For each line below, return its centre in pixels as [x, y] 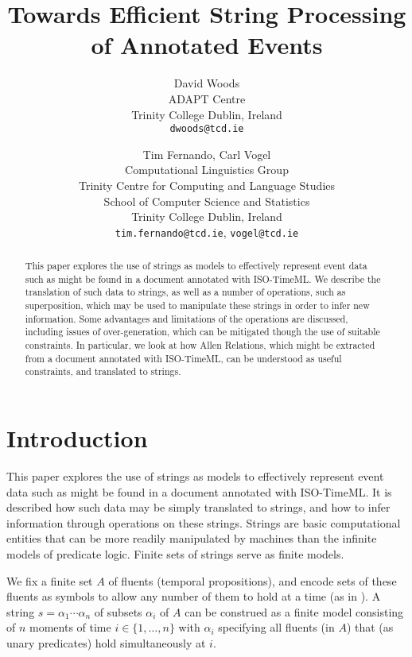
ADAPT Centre [207, 98]
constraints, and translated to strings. [103, 371]
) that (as [370, 627]
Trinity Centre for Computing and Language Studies [207, 185]
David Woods [207, 83]
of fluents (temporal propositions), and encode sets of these [253, 580]
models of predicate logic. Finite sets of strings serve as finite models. [175, 553]
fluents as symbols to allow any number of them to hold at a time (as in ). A [194, 596]
